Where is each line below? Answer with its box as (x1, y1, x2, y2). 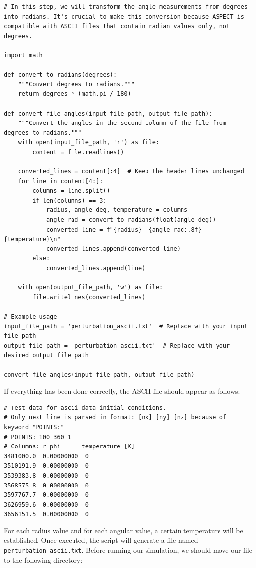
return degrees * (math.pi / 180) (18, 90, 131, 98)
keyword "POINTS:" (4, 423, 64, 431)
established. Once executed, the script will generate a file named (4, 535, 198, 545)
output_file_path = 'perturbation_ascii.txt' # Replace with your (4, 342, 230, 349)
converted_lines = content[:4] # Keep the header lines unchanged (18, 168, 244, 175)
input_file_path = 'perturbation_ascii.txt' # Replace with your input (4, 323, 248, 330)
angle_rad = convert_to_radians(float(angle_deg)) (46, 216, 216, 224)
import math (4, 51, 43, 59)
